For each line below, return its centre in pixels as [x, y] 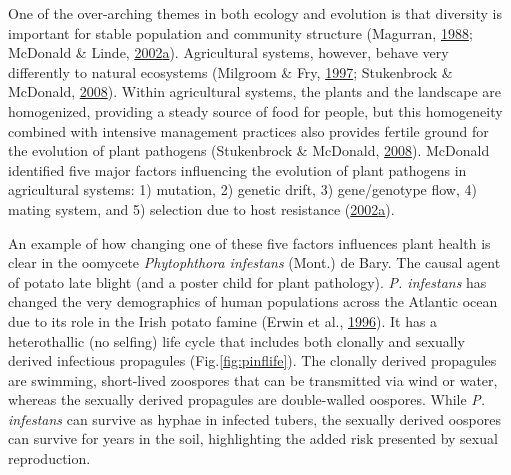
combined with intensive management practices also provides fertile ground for [248, 130]
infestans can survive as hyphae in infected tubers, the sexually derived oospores [254, 418]
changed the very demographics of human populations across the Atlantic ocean [253, 301]
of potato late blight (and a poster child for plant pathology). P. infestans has [247, 281]
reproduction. [49, 458]
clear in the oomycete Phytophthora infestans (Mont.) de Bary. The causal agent [254, 262]
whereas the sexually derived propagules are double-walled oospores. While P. [247, 399]
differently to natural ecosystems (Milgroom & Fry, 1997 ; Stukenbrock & [230, 71]
